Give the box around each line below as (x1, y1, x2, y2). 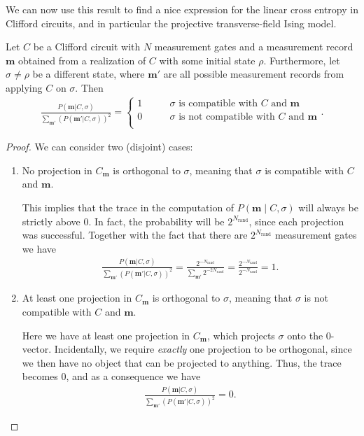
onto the (287, 328, 323, 342)
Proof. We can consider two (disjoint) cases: (6, 139, 193, 154)
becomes (22, 369, 58, 384)
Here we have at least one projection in (22, 328, 190, 342)
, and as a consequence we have (66, 369, 201, 384)
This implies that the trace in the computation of (22, 199, 234, 214)
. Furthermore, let (263, 52, 340, 67)
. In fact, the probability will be (88, 213, 225, 228)
